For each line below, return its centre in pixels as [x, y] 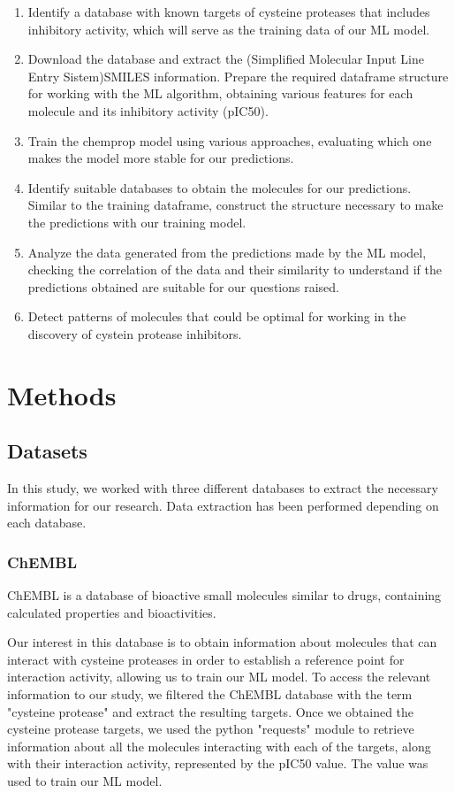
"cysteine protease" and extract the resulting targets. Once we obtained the [211, 711]
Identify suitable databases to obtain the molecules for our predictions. [220, 187]
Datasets [47, 451]
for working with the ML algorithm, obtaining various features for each [220, 93]
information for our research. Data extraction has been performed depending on [223, 505]
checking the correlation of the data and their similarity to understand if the [235, 269]
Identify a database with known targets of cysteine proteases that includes [229, 12]
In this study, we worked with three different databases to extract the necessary [223, 488]
